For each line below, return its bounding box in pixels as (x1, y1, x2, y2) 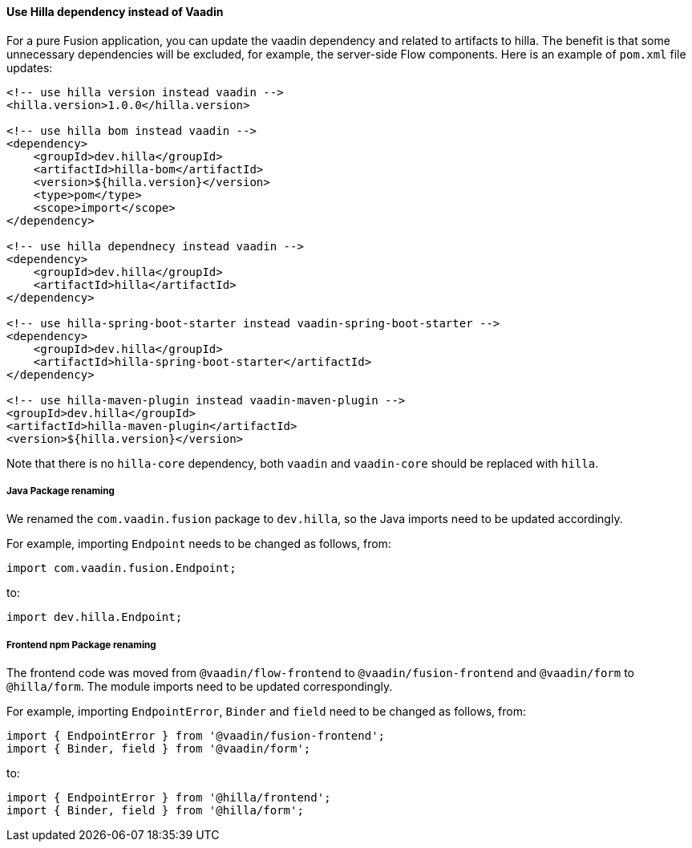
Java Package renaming (6, 485, 115, 497)
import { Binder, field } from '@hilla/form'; (6, 804, 304, 818)
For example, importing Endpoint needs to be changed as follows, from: (6, 537, 391, 551)
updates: (6, 60, 53, 75)
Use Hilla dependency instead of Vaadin (6, 5, 224, 18)
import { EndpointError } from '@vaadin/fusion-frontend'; (6, 729, 386, 743)
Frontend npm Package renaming (6, 639, 156, 651)
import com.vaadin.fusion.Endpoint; (6, 562, 237, 575)
